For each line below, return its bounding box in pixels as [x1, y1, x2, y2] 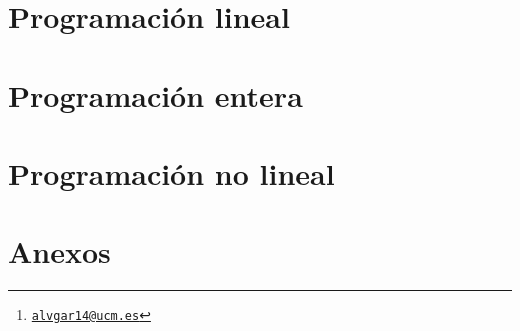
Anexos [8, 231, 111, 272]
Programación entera [8, 74, 303, 115]
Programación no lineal [8, 152, 335, 193]
